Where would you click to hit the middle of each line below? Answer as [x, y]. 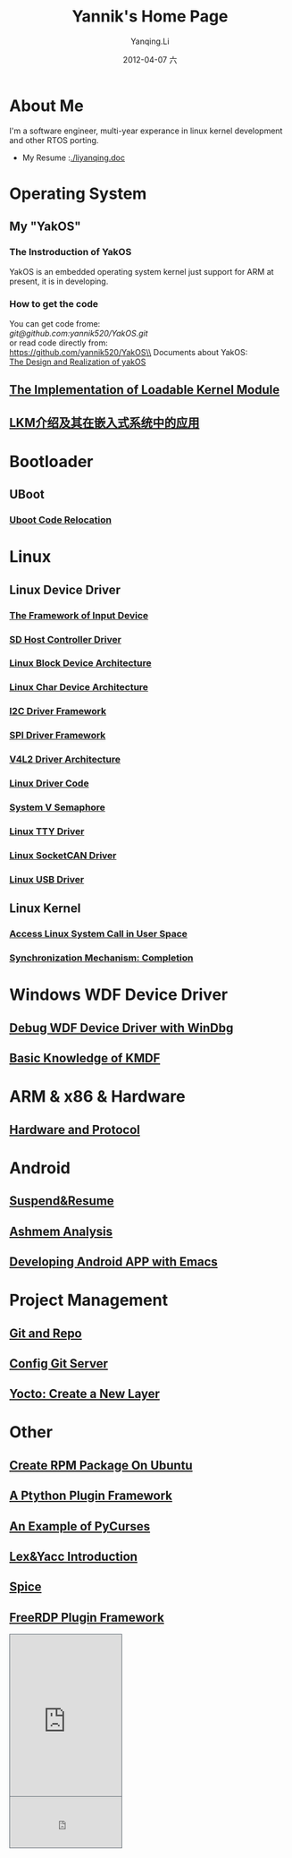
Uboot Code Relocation [60, 520]
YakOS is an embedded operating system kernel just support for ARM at [142, 271]
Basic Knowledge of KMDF [85, 1058]
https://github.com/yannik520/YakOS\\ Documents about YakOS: [129, 352]
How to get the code [54, 304]
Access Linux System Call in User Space [98, 934]
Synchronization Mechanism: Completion [101, 958]
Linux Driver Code [49, 783]
